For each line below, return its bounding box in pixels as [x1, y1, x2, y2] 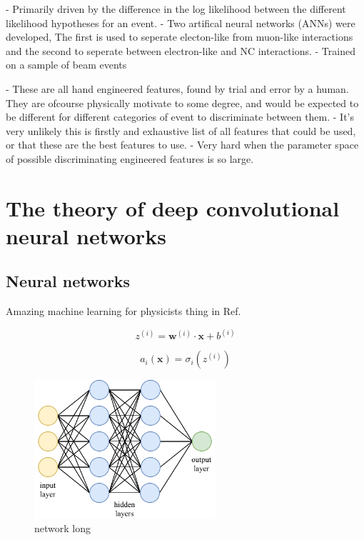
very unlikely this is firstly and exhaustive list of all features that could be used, [6, 123, 356, 138]
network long [34, 521, 91, 536]
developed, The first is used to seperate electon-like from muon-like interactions [6, 29, 353, 44]
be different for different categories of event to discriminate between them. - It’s [6, 109, 355, 124]
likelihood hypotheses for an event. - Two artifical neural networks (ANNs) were [6, 15, 355, 30]
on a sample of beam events [6, 57, 127, 72]
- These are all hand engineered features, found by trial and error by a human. [6, 81, 349, 96]
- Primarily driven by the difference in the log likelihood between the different [6, 1, 346, 16]
